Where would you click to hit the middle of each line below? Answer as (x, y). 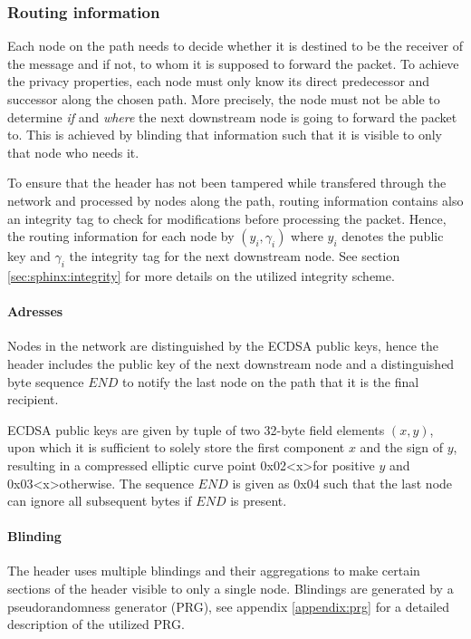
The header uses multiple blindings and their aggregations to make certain (214, 571)
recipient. (33, 399)
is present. (259, 501)
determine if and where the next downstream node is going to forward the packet (232, 116)
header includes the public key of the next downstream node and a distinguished (231, 363)
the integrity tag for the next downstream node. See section (235, 256)
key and (29, 256)
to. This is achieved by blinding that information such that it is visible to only (225, 135)
